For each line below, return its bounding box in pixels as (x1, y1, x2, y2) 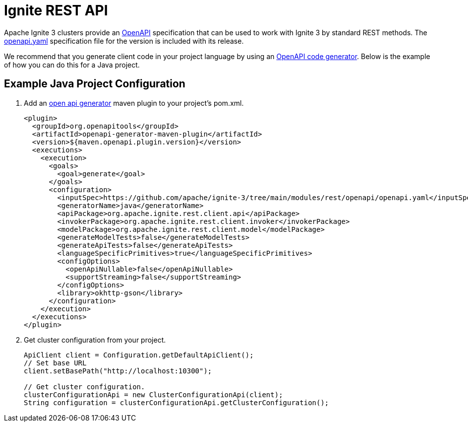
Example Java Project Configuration (4, 77, 185, 90)
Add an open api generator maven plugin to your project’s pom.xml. (24, 98, 244, 107)
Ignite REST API (4, 2, 108, 19)
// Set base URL (24, 358, 87, 367)
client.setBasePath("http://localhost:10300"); (24, 366, 212, 375)
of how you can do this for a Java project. (4, 60, 140, 69)
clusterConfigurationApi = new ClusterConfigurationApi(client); (24, 390, 283, 399)
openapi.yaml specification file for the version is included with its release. (4, 36, 244, 45)
